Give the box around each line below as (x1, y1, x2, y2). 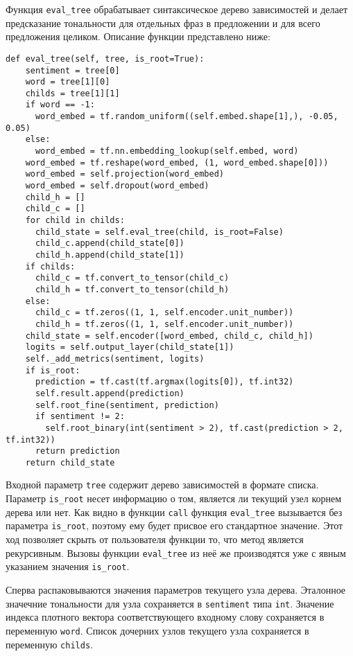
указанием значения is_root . (6, 559, 130, 574)
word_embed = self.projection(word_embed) (25, 169, 224, 179)
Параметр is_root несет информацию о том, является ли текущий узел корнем (6, 491, 342, 506)
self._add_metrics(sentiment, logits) (25, 353, 205, 364)
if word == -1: (25, 100, 95, 110)
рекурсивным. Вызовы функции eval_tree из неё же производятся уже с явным (6, 545, 346, 560)
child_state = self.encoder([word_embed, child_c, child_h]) (25, 330, 313, 341)
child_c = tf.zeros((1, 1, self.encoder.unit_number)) (35, 308, 294, 318)
